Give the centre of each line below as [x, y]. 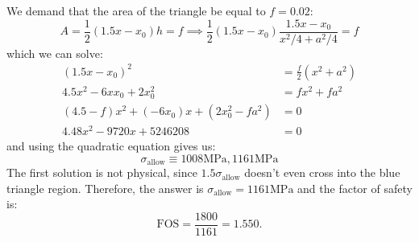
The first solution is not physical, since [102, 172]
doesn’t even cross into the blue [322, 172]
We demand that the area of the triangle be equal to [136, 10]
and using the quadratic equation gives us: [111, 146]
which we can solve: [55, 53]
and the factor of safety [355, 188]
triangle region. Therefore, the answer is [105, 188]
